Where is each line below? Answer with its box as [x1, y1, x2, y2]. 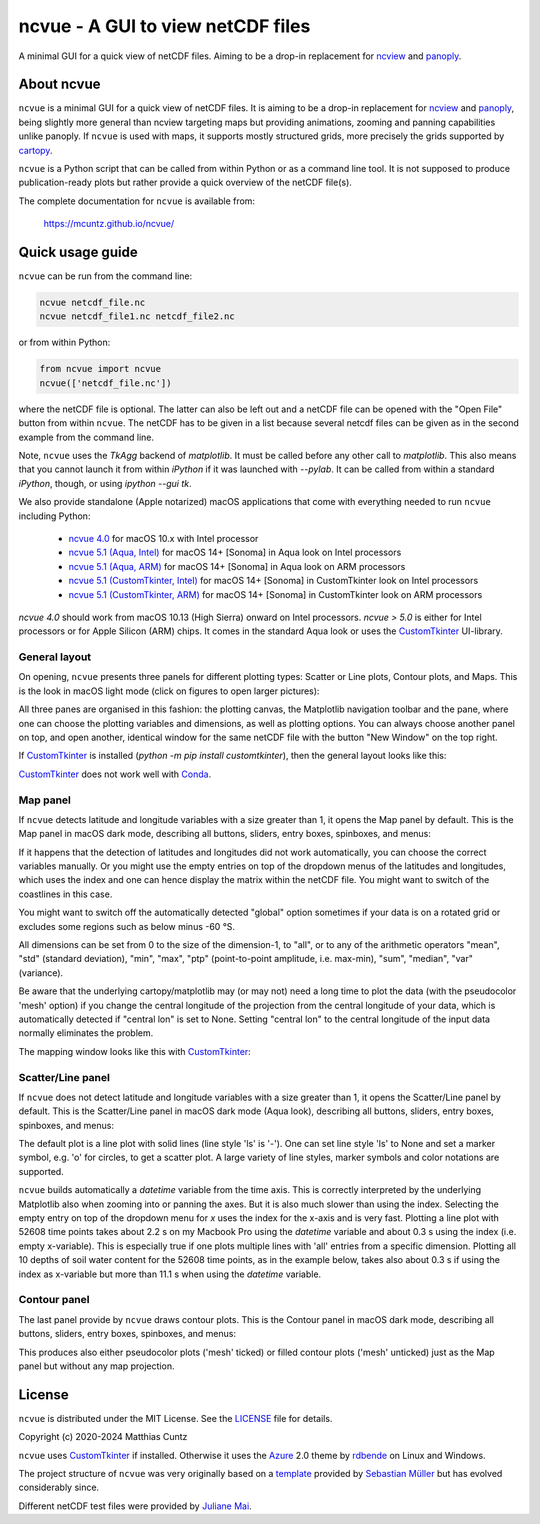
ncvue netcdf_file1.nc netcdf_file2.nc [39, 311, 235, 322]
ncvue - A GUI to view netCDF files [18, 15, 311, 37]
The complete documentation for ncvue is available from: [18, 195, 255, 207]
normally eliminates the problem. [18, 1027, 154, 1039]
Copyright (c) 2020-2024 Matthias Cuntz [18, 1431, 188, 1443]
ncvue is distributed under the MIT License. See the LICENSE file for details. [18, 1412, 333, 1424]
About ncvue [18, 76, 101, 93]
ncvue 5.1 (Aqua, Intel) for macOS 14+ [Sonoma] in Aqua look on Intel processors [68, 546, 402, 559]
